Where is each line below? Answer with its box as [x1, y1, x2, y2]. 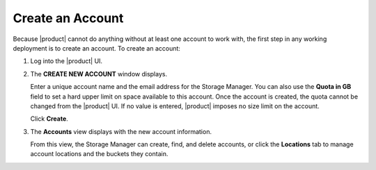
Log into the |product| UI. [30, 57, 103, 65]
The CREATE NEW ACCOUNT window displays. [30, 69, 167, 78]
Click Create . [30, 114, 69, 123]
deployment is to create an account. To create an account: [13, 44, 181, 52]
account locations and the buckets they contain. [30, 150, 169, 158]
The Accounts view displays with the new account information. [30, 127, 212, 135]
